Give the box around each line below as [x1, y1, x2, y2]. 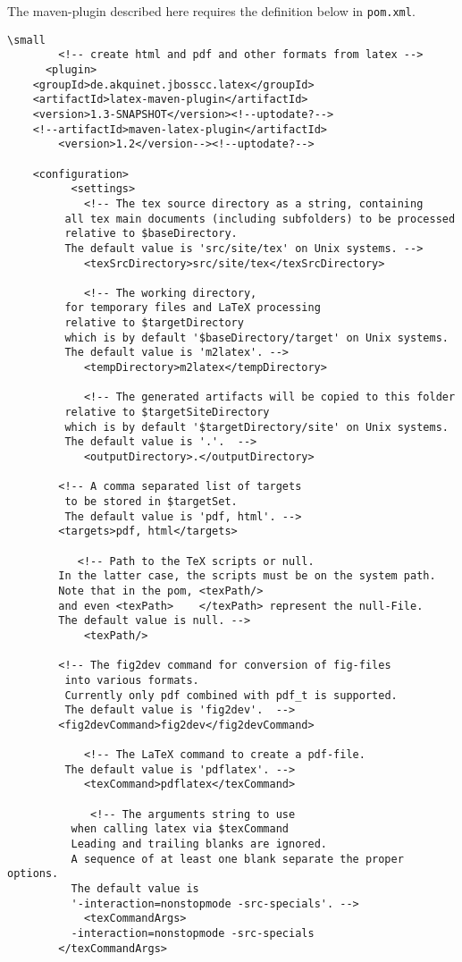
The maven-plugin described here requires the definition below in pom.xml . [7, 2, 416, 20]
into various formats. [64, 673, 199, 687]
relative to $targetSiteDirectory [64, 406, 270, 419]
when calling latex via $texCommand [71, 823, 289, 836]
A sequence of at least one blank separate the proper [71, 852, 404, 865]
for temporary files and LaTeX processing [64, 301, 321, 315]
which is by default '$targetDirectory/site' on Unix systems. [64, 420, 449, 434]
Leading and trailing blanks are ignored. [71, 838, 327, 851]
